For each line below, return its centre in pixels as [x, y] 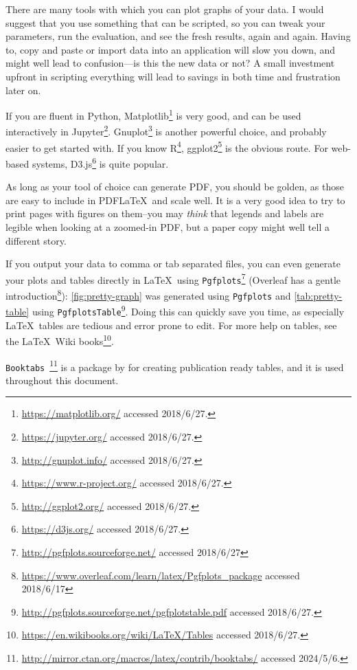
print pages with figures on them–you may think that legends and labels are [165, 213]
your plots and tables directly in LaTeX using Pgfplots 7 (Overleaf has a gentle [173, 278]
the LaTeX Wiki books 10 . [60, 340]
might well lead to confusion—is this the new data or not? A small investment [170, 63]
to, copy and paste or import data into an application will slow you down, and [171, 49]
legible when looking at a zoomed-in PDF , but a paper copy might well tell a [168, 226]
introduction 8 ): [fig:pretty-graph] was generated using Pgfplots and [148, 294]
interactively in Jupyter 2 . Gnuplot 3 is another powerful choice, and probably [166, 131]
